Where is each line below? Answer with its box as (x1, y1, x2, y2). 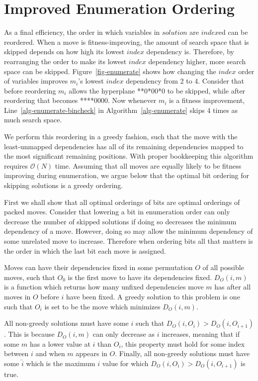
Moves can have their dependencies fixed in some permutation (4, 262, 193, 273)
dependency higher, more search (148, 56, 246, 66)
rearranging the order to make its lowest (4, 56, 127, 66)
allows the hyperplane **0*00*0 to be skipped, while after (69, 85, 246, 95)
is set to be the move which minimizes (44, 301, 161, 311)
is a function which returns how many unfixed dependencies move (4, 282, 204, 292)
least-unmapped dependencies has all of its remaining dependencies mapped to (4, 141, 244, 151)
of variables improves (4, 76, 68, 86)
